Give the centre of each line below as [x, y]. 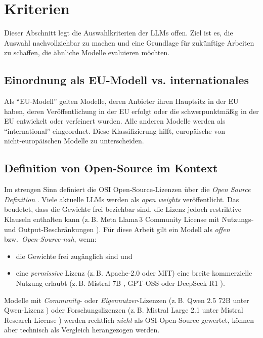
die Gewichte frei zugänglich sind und [74, 256]
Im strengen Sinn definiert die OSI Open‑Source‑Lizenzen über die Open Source [127, 189]
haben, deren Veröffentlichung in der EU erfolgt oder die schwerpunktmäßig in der [131, 111]
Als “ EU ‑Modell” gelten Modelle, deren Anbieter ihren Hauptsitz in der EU [121, 101]
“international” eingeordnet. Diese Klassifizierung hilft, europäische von [115, 130]
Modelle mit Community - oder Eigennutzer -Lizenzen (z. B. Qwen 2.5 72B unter [127, 300]
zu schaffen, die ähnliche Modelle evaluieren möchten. [87, 52]
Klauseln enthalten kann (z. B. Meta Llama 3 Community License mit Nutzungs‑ [129, 219]
